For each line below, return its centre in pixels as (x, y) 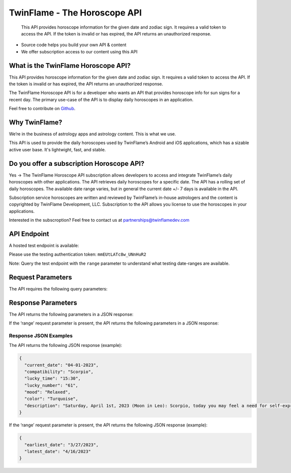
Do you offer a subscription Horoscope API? (77, 163)
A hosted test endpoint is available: (44, 245)
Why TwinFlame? (36, 122)
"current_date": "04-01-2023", (62, 365)
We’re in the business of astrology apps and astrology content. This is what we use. (93, 134)
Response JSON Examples (41, 336)
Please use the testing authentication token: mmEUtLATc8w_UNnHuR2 (78, 254)
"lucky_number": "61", (51, 385)
